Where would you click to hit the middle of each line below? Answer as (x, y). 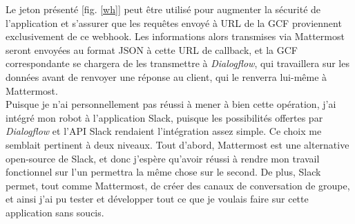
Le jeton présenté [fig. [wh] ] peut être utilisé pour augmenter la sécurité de (163, 9)
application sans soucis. (55, 212)
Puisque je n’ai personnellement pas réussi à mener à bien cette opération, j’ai (171, 104)
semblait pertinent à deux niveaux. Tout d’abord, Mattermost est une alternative (177, 144)
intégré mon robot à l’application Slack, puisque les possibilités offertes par (164, 117)
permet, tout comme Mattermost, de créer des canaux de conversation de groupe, (178, 185)
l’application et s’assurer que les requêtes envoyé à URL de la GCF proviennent (174, 22)
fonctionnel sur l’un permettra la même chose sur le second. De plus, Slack (163, 172)
